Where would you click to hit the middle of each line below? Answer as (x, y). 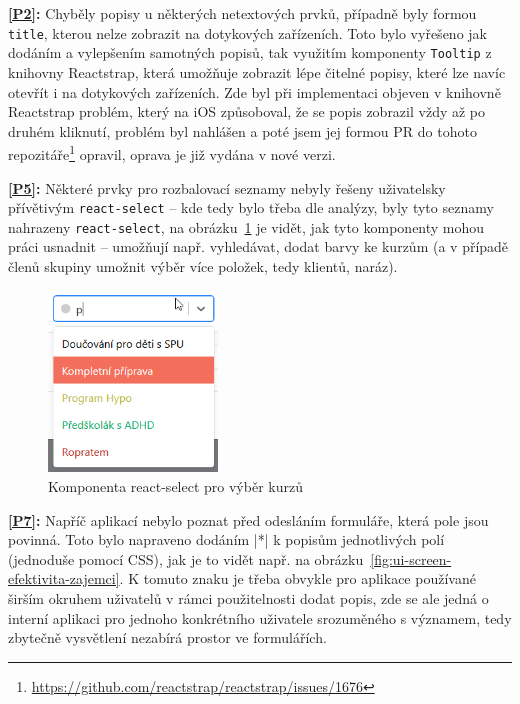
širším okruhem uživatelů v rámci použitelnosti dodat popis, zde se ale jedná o (248, 597)
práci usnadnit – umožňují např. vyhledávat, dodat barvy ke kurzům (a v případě (258, 246)
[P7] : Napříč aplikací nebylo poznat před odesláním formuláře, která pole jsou (248, 519)
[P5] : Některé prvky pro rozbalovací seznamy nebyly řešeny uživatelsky (227, 187)
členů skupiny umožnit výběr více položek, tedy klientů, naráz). (203, 266)
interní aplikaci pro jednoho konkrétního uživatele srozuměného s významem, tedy (260, 617)
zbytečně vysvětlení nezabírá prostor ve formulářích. (167, 637)
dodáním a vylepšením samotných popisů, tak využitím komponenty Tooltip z (250, 52)
